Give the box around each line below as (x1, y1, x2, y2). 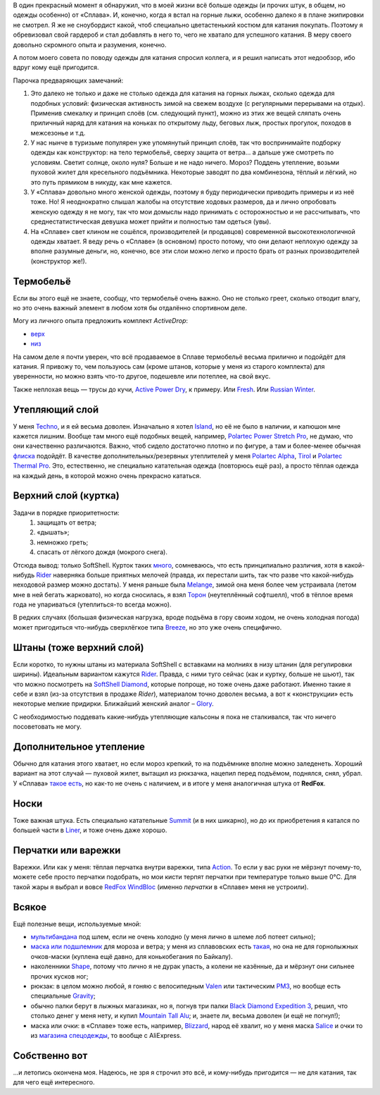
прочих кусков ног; (30, 972, 89, 980)
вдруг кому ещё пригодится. (13, 63, 99, 72)
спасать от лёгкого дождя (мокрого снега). (37, 548, 168, 556)
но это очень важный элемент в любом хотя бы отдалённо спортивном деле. (13, 304, 248, 312)
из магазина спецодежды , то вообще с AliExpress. (30, 1031, 182, 1039)
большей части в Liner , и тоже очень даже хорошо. (13, 826, 167, 835)
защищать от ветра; (37, 518, 97, 527)
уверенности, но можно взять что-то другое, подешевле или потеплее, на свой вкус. (13, 372, 271, 381)
